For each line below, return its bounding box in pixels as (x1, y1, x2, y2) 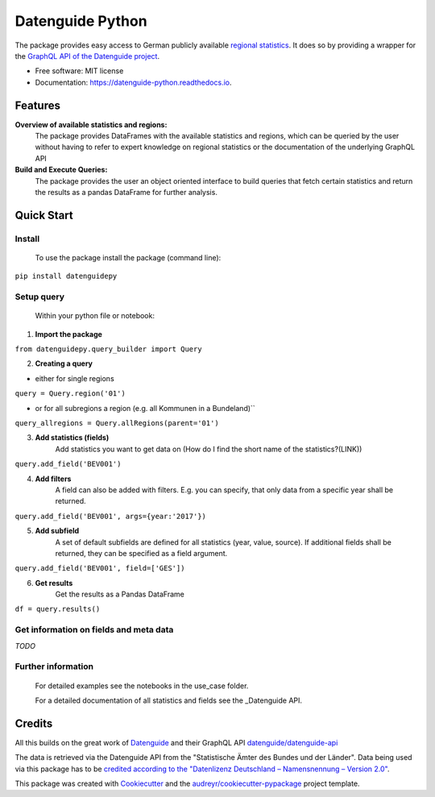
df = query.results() (14, 604, 101, 614)
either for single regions (35, 373, 114, 383)
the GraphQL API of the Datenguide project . (14, 51, 160, 60)
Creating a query (35, 359, 93, 368)
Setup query (14, 291, 64, 302)
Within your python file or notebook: (35, 311, 155, 321)
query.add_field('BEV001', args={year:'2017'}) (14, 512, 207, 521)
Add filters (35, 474, 72, 484)
